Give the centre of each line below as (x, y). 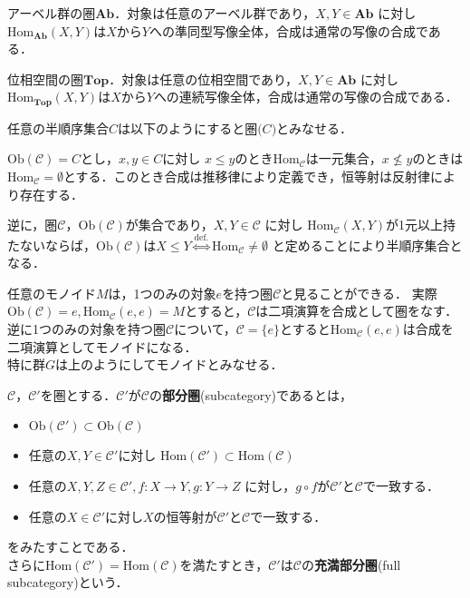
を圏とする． (78, 394)
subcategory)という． (68, 582)
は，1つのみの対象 (162, 293)
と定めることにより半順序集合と (367, 245)
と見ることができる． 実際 (359, 293)
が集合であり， (169, 225)
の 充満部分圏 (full (351, 564)
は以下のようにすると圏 (188, 127)
